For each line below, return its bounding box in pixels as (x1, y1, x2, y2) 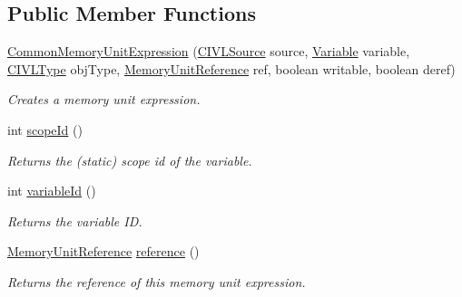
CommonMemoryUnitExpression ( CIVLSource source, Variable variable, (7, 42, 410, 61)
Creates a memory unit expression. (7, 90, 201, 109)
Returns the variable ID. (7, 211, 143, 230)
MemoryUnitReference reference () (7, 242, 200, 261)
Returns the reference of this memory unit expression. (7, 272, 306, 291)
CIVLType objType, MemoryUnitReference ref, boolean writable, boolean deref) (7, 59, 456, 78)
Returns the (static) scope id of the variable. (7, 150, 252, 169)
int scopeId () (7, 120, 83, 139)
